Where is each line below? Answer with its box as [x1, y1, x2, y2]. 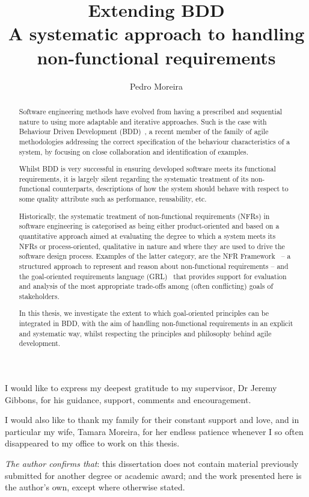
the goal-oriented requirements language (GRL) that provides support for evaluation [19, 271, 287, 281]
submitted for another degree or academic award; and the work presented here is [5, 469, 302, 481]
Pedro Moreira [129, 79, 183, 92]
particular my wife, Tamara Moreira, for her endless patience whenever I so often [5, 425, 304, 437]
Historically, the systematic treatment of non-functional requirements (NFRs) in [19, 211, 270, 221]
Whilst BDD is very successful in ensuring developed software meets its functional [19, 164, 276, 174]
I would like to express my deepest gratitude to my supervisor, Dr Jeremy [5, 381, 277, 394]
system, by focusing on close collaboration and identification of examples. [19, 146, 248, 156]
